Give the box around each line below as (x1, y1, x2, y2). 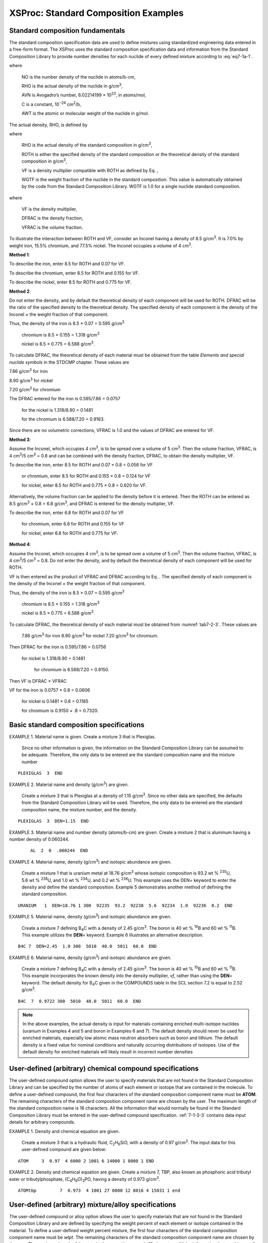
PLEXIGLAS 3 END (18, 771, 63, 776)
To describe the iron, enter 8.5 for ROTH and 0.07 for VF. (9, 261, 125, 267)
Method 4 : (9, 541, 31, 547)
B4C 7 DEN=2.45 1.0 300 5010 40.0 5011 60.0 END (18, 944, 157, 949)
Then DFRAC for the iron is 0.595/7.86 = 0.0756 (9, 644, 106, 650)
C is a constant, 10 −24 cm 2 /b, (21, 100, 81, 107)
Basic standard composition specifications (9, 720, 145, 729)
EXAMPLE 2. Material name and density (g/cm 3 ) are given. (9, 781, 129, 788)
